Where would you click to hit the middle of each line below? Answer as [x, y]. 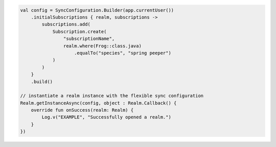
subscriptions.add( [66, 24]
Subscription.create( [79, 31]
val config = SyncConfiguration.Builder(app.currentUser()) [97, 10]
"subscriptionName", [89, 39]
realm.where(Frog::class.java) [102, 46]
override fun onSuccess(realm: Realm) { [82, 110]
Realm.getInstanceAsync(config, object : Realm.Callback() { [98, 103]
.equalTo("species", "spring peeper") [123, 53]
